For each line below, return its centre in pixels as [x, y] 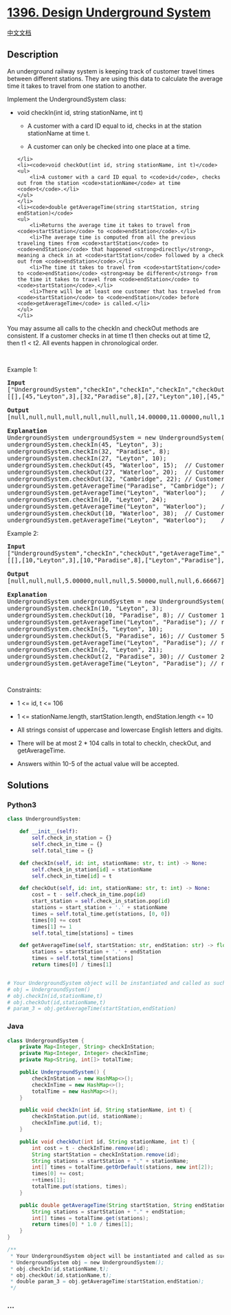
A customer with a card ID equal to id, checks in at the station [114, 126]
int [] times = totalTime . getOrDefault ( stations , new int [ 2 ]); [123, 1167]
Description [33, 55]
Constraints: [24, 690]
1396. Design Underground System [109, 13]
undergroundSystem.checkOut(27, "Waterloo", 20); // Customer [116, 472]
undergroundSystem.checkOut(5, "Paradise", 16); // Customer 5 [116, 635]
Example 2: [23, 533]
